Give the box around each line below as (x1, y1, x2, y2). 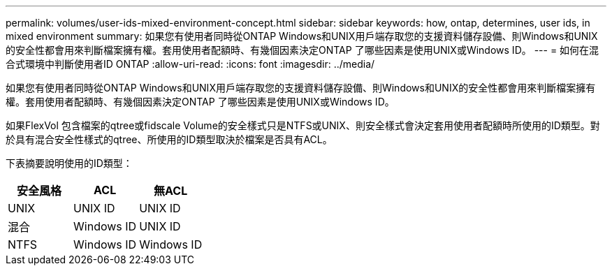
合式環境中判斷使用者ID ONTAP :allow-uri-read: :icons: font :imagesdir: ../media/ (6, 58, 375, 70)
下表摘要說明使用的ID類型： (6, 157, 133, 169)
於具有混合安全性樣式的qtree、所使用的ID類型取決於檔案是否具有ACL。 (6, 133, 333, 145)
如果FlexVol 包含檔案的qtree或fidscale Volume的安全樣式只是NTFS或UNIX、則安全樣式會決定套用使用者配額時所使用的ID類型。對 (6, 119, 600, 131)
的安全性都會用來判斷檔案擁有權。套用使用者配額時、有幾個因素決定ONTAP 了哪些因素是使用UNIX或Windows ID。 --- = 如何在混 (6, 44, 599, 56)
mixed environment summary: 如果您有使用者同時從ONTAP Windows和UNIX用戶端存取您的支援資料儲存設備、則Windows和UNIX (6, 30, 598, 42)
